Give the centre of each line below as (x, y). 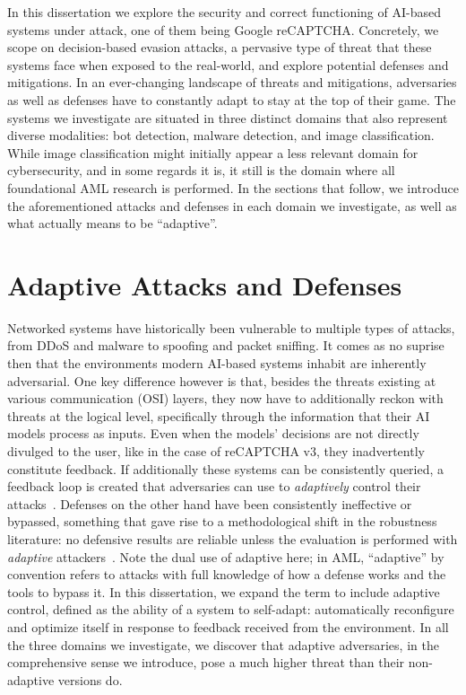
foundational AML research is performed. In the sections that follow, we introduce (233, 187)
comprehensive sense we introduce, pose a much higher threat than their (206, 662)
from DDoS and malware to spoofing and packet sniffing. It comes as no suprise (226, 345)
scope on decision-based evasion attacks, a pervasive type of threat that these (220, 47)
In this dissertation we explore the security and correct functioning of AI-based (224, 12)
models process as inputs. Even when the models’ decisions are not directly (213, 433)
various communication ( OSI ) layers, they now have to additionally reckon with (225, 398)
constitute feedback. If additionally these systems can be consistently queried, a (226, 468)
